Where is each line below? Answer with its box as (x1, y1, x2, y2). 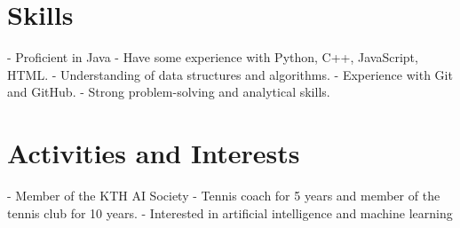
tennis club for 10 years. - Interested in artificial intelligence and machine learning (7, 203, 453, 222)
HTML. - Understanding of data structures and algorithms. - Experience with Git (7, 65, 453, 83)
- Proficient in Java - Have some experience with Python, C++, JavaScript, (7, 48, 418, 67)
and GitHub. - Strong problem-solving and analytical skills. (7, 83, 330, 101)
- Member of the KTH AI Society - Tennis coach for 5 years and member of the (7, 186, 440, 205)
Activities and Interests (7, 135, 300, 171)
